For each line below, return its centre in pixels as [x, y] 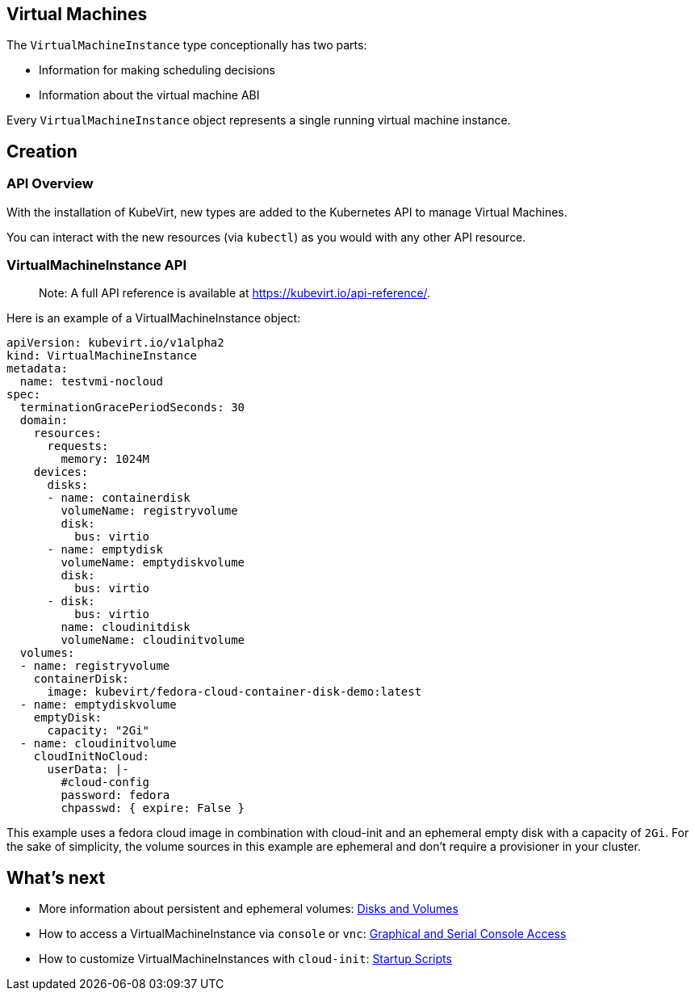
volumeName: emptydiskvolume [153, 563]
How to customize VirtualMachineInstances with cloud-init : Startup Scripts [245, 959]
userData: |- [88, 770]
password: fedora [115, 795]
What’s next [56, 877]
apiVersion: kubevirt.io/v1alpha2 [115, 343]
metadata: [37, 369]
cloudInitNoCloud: [92, 757]
